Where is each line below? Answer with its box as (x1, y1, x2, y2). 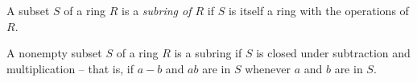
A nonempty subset (6, 45, 102, 61)
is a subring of (122, 2, 192, 18)
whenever (245, 60, 291, 76)
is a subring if (174, 45, 242, 61)
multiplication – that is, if (6, 60, 134, 76)
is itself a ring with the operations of (228, 2, 409, 18)
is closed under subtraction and (256, 45, 411, 61)
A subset (6, 2, 50, 18)
